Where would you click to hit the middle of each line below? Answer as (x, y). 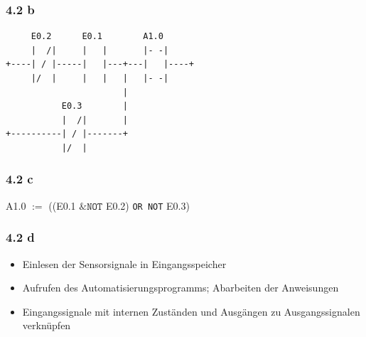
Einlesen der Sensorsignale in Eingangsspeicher (124, 263)
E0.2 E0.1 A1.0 (97, 37)
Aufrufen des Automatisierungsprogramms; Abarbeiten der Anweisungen (181, 288)
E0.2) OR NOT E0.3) (147, 205)
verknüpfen (47, 325)
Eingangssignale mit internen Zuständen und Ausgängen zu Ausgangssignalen (191, 311)
